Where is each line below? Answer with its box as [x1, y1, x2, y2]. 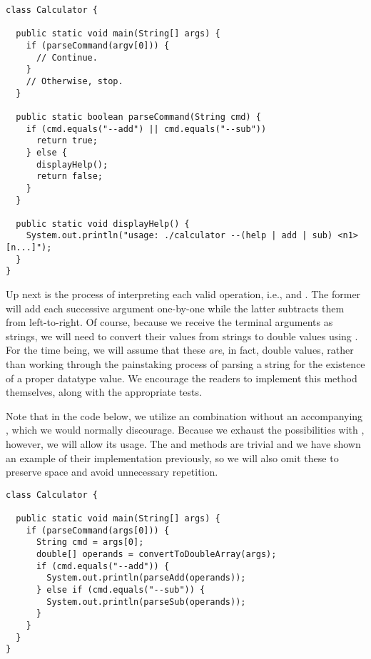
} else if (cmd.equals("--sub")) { [36, 585, 205, 596]
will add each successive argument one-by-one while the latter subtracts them [6, 300, 345, 315]
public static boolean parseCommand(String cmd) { [16, 111, 261, 122]
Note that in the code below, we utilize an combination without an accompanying [6, 408, 363, 423]
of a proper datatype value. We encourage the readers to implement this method [6, 370, 357, 385]
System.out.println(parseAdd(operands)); [46, 573, 246, 583]
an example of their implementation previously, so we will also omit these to [6, 450, 339, 465]
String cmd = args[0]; [36, 537, 144, 548]
